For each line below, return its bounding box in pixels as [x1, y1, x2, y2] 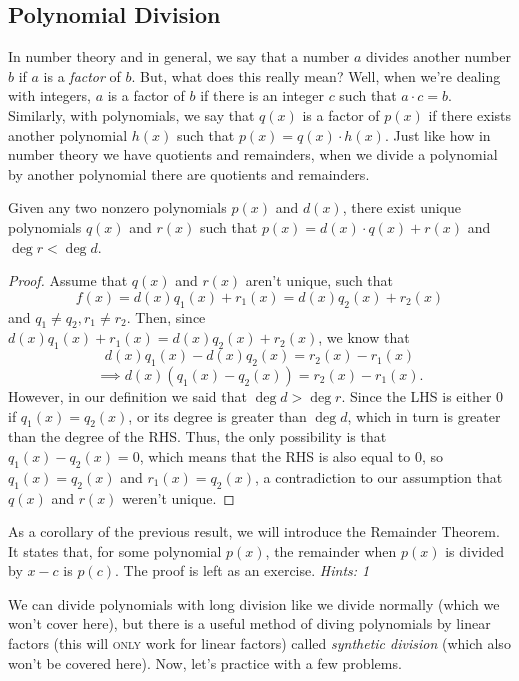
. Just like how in [384, 124, 491, 145]
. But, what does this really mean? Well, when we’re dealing [131, 65, 501, 86]
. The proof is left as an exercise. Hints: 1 [114, 560, 370, 581]
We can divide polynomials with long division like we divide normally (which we [8, 593, 500, 614]
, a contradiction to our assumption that [254, 466, 503, 487]
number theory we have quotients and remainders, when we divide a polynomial [8, 144, 498, 165]
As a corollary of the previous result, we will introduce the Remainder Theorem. [8, 521, 500, 542]
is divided [445, 540, 505, 561]
